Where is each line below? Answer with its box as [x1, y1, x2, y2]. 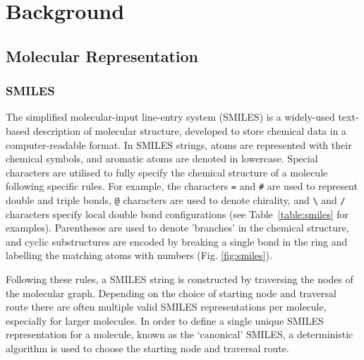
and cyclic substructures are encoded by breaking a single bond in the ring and [6, 234, 348, 248]
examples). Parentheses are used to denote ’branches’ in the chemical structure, [6, 220, 349, 235]
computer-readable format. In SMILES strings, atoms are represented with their [6, 137, 352, 152]
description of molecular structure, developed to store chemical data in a [32, 123, 347, 138]
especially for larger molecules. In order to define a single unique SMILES [6, 313, 324, 328]
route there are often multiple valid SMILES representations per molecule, [6, 299, 327, 314]
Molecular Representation [6, 44, 199, 66]
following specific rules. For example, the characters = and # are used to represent [6, 179, 358, 193]
